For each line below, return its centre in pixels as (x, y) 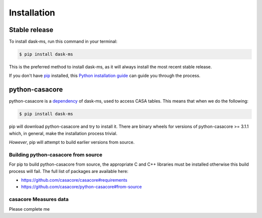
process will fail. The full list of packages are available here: (69, 171)
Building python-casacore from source (56, 155)
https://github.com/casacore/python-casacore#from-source (82, 187)
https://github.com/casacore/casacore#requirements (74, 180)
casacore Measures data (39, 200)
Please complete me (29, 209)
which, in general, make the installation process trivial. (63, 133)
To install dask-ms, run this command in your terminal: (63, 42)
